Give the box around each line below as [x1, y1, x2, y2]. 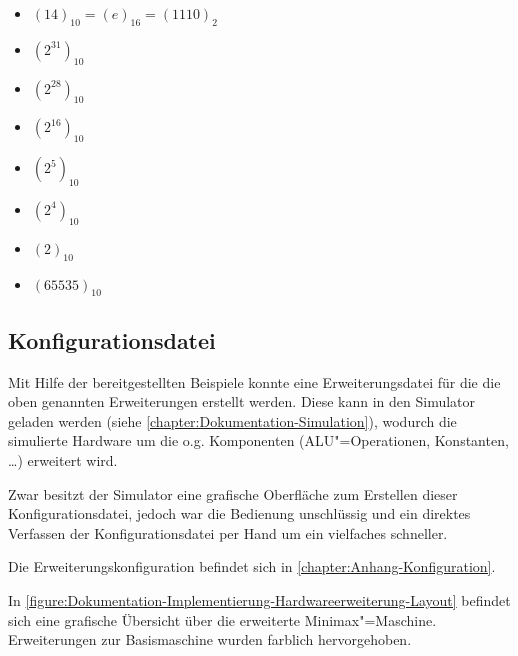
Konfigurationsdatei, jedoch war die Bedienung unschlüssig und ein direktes [8, 503, 471, 524]
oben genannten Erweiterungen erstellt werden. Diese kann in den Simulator [8, 391, 476, 412]
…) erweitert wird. [8, 449, 118, 470]
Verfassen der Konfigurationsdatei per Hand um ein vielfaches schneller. [8, 522, 448, 543]
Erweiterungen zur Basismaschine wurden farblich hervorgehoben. [8, 629, 412, 650]
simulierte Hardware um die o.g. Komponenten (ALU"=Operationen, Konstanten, [8, 430, 509, 451]
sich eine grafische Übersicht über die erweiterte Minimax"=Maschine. [8, 609, 437, 630]
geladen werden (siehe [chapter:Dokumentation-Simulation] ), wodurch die [8, 410, 457, 431]
